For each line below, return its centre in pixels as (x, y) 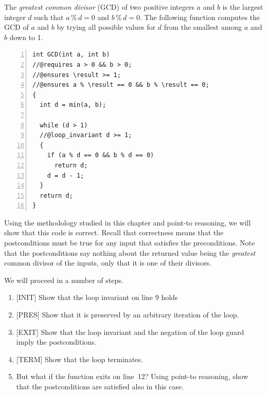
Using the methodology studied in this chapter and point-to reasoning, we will (128, 222)
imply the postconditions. (56, 342)
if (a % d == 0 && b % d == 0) (101, 155)
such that (49, 17)
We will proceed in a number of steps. (64, 280)
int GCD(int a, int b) (71, 55)
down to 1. (26, 37)
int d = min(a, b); (73, 105)
